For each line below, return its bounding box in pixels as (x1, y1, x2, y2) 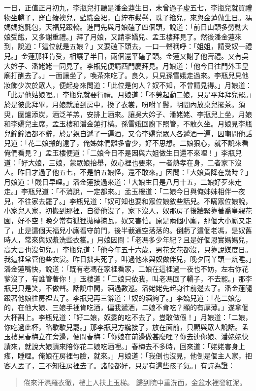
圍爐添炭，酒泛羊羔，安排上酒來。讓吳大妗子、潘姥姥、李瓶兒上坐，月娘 (17, 109, 252, 119)
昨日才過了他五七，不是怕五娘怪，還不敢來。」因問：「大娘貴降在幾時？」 (17, 167, 252, 177)
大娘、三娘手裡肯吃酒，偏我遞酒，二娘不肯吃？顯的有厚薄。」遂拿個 (31, 302, 249, 313)
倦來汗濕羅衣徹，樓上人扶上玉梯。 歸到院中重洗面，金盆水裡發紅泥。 (23, 377, 247, 387)
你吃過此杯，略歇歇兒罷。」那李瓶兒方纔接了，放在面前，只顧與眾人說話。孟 (4, 321, 249, 332)
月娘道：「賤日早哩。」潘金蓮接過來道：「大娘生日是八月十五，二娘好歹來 (4, 176, 235, 187)
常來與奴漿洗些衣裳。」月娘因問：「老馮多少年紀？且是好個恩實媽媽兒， (24, 235, 252, 245)
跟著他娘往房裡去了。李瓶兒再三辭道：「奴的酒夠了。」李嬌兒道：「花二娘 (4, 292, 235, 303)
